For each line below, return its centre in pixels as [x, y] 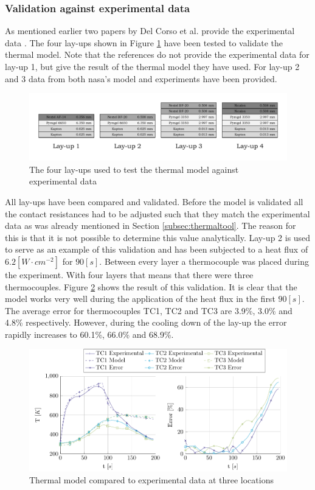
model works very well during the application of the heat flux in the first [140, 299]
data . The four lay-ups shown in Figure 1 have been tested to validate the [144, 42]
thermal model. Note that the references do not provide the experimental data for [157, 54]
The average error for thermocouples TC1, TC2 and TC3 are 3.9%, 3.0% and [149, 310]
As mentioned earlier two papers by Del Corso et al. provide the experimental [150, 31]
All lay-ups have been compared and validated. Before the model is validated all [154, 201]
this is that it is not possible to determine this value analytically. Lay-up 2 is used [158, 237]
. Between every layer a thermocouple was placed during [204, 261]
